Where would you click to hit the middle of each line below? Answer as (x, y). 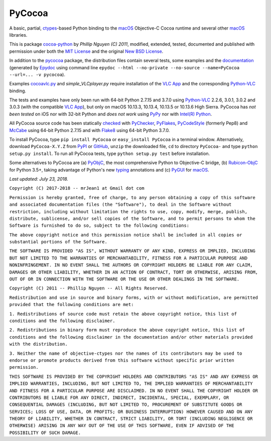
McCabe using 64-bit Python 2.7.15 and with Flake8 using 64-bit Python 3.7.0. (90, 130)
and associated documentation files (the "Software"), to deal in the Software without (120, 205)
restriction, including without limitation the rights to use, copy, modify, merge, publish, (128, 211)
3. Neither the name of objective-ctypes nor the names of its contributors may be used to (126, 353)
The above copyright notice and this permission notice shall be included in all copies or (126, 235)
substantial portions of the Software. (58, 242)
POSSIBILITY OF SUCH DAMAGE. (45, 432)
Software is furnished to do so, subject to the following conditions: (99, 226)
